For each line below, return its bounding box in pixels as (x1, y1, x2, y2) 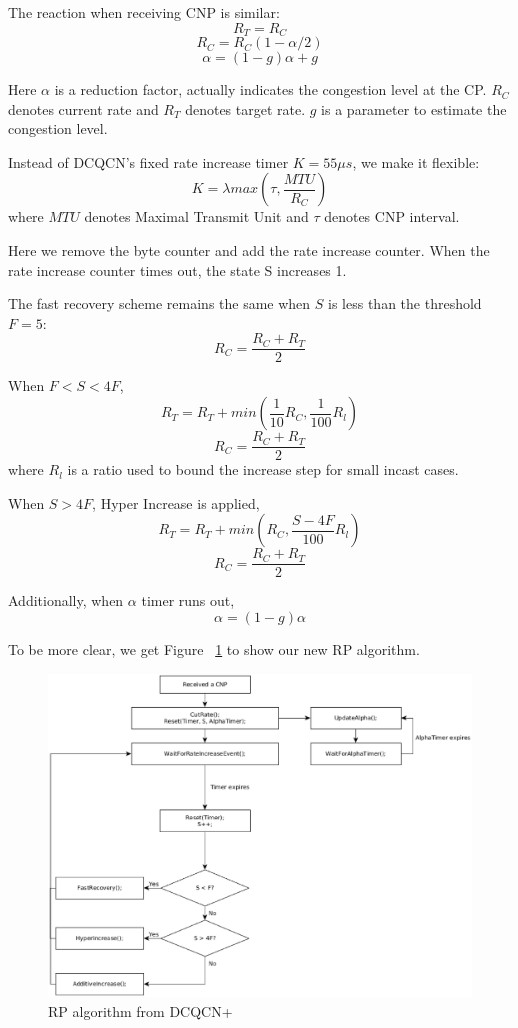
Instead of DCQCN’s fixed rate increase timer (8, 151, 289, 172)
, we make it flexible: (352, 151, 480, 172)
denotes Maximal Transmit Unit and (84, 206, 309, 227)
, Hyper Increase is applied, (92, 492, 260, 513)
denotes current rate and (8, 98, 159, 119)
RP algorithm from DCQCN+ (48, 1000, 233, 1021)
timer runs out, (141, 590, 235, 611)
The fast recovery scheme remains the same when (8, 293, 311, 314)
